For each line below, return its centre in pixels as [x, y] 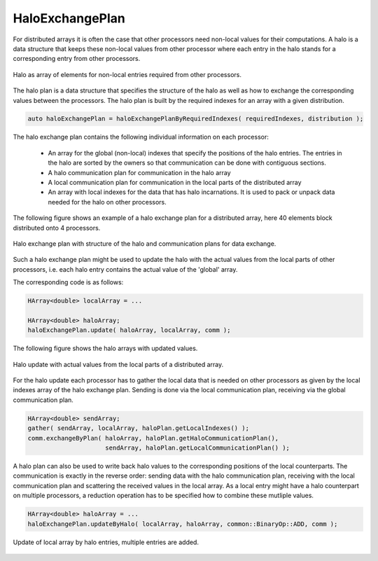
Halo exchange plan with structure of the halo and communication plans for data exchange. [145, 243]
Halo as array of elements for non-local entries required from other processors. [127, 74]
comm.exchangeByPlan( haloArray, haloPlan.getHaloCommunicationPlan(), [153, 438]
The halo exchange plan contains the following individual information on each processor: [141, 137]
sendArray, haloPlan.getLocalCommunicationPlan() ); [198, 448]
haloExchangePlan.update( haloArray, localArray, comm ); [129, 330]
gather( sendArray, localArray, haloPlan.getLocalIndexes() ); [139, 428]
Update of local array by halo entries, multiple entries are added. [106, 542]
